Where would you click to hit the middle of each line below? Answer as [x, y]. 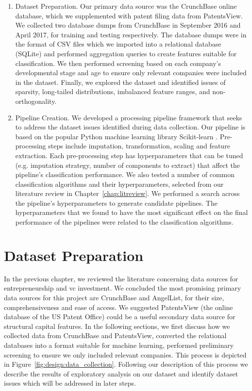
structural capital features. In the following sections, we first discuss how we [117, 326]
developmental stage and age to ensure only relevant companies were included [131, 73]
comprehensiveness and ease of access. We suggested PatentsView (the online [118, 307]
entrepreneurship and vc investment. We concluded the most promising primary [123, 288]
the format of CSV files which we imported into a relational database [118, 44]
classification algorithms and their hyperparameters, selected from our [119, 184]
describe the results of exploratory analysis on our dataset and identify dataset [121, 373]
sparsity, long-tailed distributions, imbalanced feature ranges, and [113, 91]
